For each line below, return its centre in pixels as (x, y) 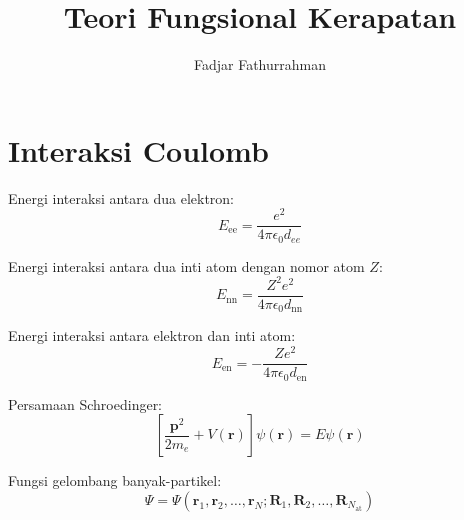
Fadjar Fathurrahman (259, 64)
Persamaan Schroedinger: (85, 403)
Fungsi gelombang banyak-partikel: (115, 480)
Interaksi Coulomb (138, 149)
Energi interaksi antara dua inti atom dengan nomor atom (186, 265)
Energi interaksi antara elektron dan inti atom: (152, 335)
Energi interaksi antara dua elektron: (121, 197)
